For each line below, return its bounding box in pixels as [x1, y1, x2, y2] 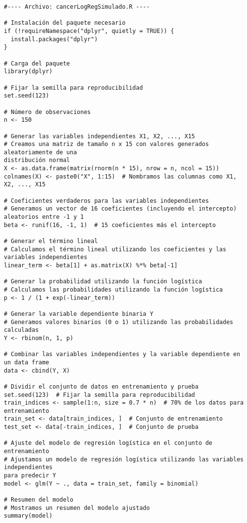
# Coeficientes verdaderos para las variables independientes [4, 197, 209, 204]
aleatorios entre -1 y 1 [4, 213, 84, 221]
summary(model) [4, 512, 53, 520]
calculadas [4, 327, 39, 334]
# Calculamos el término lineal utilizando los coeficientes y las [4, 245, 227, 253]
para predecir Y [4, 472, 56, 479]
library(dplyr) [4, 68, 53, 75]
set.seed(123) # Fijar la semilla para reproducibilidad [4, 391, 195, 398]
